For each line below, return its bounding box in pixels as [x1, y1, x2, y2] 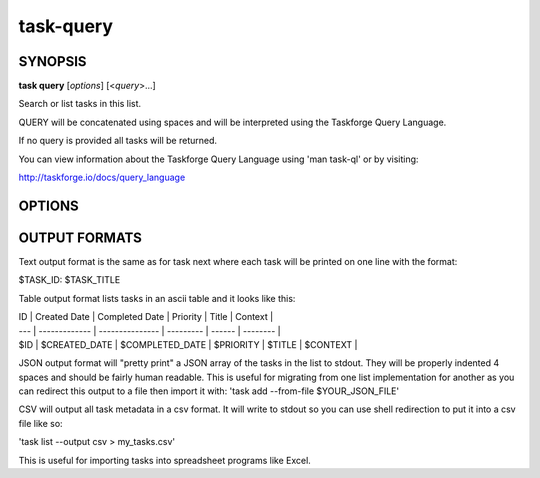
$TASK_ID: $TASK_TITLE [18, 274, 121, 286]
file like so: [18, 417, 64, 429]
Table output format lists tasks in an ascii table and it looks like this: [18, 292, 296, 304]
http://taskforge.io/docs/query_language [18, 171, 186, 184]
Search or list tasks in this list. [18, 98, 142, 110]
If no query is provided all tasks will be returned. [18, 135, 218, 147]
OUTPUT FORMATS [18, 229, 142, 246]
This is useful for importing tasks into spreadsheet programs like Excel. [18, 454, 312, 466]
